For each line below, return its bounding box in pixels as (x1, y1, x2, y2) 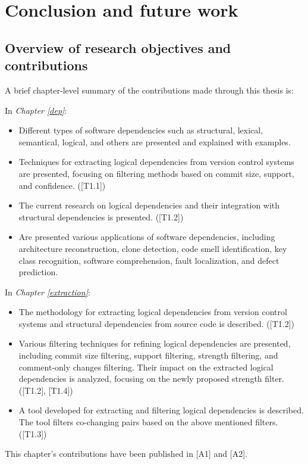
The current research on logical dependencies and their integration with (18, 199, 280, 211)
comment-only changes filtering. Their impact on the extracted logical (18, 360, 274, 373)
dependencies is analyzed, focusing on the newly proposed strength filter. (18, 372, 284, 385)
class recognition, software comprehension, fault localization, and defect (18, 254, 279, 266)
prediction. (18, 266, 58, 278)
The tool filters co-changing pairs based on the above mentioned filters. (18, 416, 278, 428)
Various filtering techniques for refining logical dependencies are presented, (18, 337, 291, 350)
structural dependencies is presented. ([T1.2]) (18, 210, 184, 223)
